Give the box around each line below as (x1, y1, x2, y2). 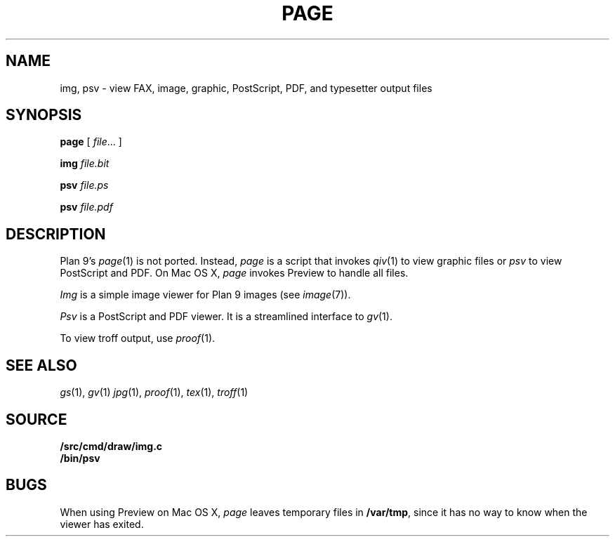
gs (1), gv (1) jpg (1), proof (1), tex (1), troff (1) (60, 386, 249, 399)
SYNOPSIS (6, 106, 82, 124)
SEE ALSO (6, 356, 77, 374)
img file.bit (60, 157, 110, 170)
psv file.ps (60, 179, 109, 192)
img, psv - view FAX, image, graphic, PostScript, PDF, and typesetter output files (60, 81, 432, 94)
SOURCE (6, 410, 67, 428)
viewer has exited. (60, 517, 144, 530)
